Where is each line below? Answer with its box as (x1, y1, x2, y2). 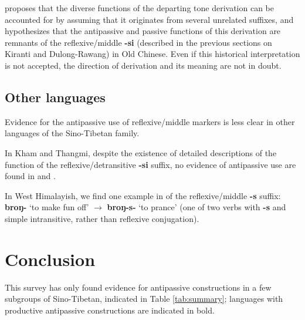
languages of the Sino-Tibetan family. (5, 127, 140, 139)
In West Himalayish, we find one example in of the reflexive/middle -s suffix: (5, 189, 281, 201)
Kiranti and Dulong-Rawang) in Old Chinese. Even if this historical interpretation (5, 48, 300, 60)
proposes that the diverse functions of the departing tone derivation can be (5, 2, 274, 14)
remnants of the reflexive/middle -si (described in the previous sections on (5, 36, 272, 48)
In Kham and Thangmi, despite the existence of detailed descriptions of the (5, 146, 277, 159)
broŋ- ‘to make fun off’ (5, 201, 89, 213)
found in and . (5, 170, 56, 182)
